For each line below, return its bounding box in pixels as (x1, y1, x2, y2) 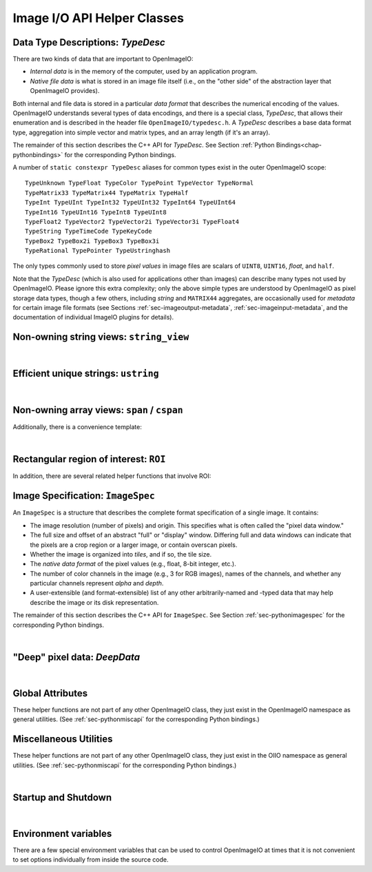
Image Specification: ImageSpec (12, 490, 155, 502)
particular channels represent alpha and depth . (30, 579, 164, 588)
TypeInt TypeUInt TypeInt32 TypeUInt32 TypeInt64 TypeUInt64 (25, 198, 236, 207)
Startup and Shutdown (12, 791, 112, 803)
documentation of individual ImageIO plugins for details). (12, 313, 174, 322)
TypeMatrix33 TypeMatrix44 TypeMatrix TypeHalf (25, 189, 189, 196)
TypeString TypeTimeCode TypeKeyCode (25, 227, 153, 236)
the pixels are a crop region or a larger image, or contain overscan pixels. (30, 541, 238, 549)
